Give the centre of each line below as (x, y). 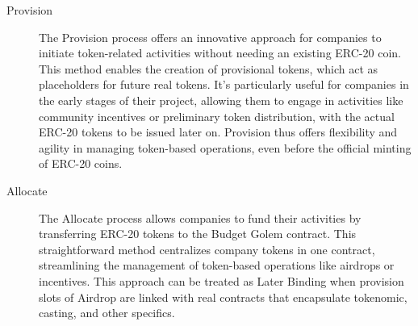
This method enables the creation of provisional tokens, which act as (209, 68)
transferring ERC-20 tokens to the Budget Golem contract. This (198, 234)
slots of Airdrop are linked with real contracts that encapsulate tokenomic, (223, 297)
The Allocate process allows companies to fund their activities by (200, 217)
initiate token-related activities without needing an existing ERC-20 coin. (220, 53)
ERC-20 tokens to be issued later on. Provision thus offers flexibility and (218, 132)
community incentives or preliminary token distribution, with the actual (217, 116)
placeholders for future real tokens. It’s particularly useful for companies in (224, 84)
